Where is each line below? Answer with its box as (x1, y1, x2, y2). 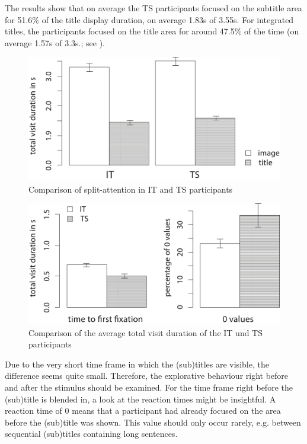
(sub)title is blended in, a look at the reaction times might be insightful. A (5, 392, 276, 405)
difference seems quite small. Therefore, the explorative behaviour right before (5, 369, 289, 382)
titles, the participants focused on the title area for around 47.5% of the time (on (5, 25, 299, 37)
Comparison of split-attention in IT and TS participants (28, 183, 233, 195)
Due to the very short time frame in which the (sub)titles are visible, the (5, 357, 269, 370)
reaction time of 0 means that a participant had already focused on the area (5, 404, 281, 417)
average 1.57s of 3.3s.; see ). (5, 36, 105, 49)
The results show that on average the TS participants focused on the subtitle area (5, 2, 302, 14)
